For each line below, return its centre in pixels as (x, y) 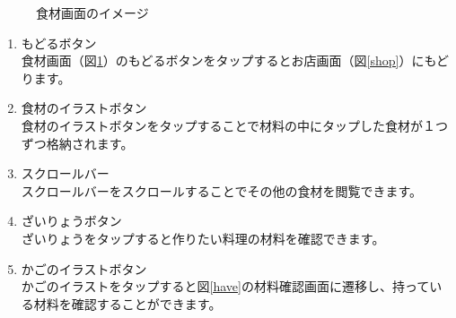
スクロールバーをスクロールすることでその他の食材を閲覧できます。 (221, 190)
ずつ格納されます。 (77, 143)
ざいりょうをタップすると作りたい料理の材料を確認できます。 (203, 238)
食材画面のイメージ (92, 13)
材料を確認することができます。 (127, 303)
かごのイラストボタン (84, 268)
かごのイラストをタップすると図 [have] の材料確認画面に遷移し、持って (225, 286)
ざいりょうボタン (71, 221)
